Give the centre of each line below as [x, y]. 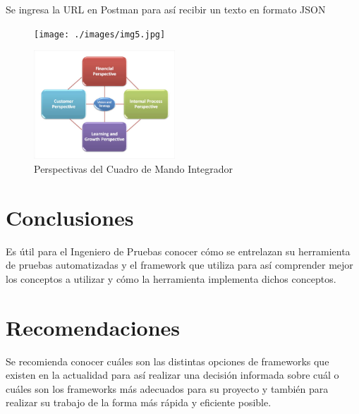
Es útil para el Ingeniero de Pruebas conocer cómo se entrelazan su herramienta [178, 251]
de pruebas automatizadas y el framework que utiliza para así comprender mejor [179, 265]
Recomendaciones [93, 327]
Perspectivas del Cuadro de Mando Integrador [134, 168]
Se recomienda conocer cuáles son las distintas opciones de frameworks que [168, 361]
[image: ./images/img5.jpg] [100, 34]
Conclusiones [70, 217]
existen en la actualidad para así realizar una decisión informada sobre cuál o [172, 375]
